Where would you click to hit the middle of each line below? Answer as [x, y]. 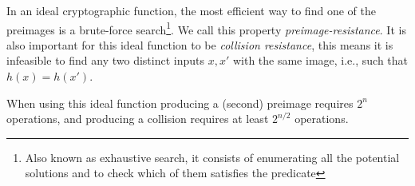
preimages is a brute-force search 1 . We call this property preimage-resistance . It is [206, 28]
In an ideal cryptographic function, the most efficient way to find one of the [191, 10]
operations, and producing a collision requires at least [138, 119]
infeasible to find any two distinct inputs [105, 60]
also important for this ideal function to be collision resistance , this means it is [200, 44]
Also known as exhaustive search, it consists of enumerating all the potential [212, 157]
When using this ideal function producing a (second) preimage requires [180, 103]
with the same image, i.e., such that [320, 60]
